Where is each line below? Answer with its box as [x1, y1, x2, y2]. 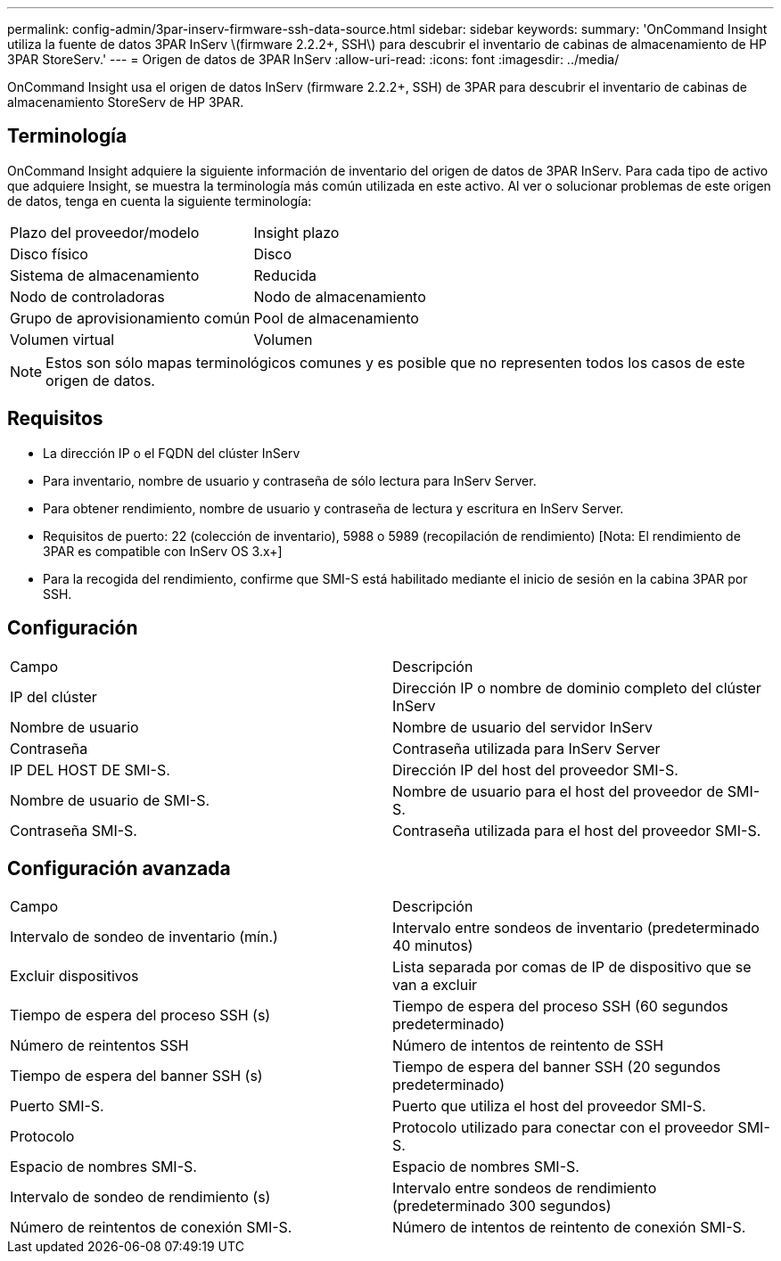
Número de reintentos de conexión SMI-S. [10, 1218, 292, 1237]
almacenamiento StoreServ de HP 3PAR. [7, 94, 244, 110]
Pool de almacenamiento [253, 308, 419, 327]
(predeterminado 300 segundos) [392, 1197, 612, 1216]
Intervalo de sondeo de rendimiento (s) [10, 1188, 271, 1207]
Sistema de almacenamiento [10, 266, 200, 284]
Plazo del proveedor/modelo [10, 223, 200, 242]
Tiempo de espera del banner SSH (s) [10, 1067, 263, 1085]
